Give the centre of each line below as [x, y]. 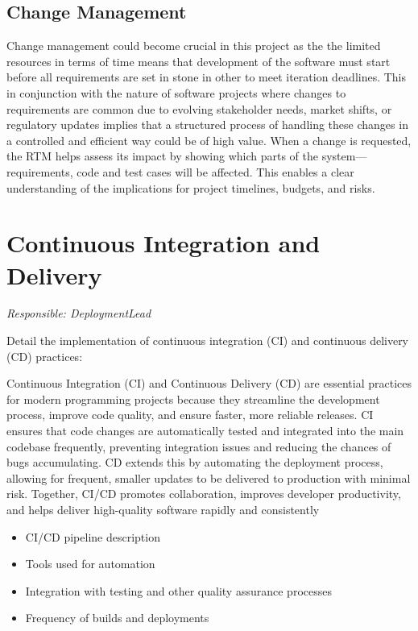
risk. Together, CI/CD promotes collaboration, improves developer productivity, [204, 494]
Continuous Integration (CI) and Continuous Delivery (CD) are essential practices [209, 383]
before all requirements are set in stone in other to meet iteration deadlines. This [207, 77]
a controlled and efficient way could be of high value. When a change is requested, [209, 140]
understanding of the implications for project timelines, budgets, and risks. [191, 187]
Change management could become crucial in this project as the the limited [194, 46]
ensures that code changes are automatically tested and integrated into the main [205, 431]
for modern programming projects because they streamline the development [193, 399]
